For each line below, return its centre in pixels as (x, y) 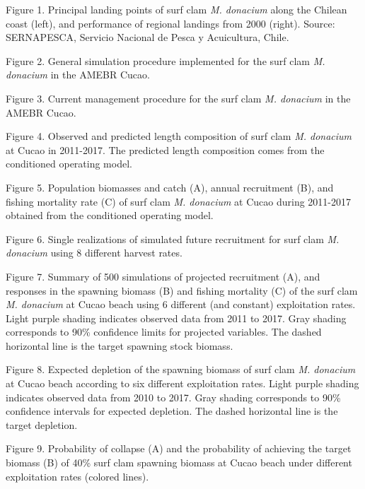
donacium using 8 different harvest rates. (94, 253)
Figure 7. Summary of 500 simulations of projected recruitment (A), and (163, 276)
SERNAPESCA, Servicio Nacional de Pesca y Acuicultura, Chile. (147, 37)
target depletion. (42, 424)
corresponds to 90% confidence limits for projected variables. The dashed (164, 332)
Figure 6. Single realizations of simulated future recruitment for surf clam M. (173, 238)
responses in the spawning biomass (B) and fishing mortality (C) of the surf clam (182, 290)
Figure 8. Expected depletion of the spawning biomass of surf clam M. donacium (181, 369)
